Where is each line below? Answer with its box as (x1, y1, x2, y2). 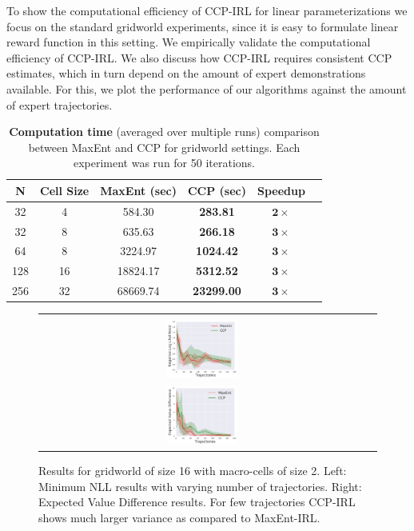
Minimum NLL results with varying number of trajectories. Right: (38, 477, 362, 494)
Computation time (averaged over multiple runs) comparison (9, 123, 320, 140)
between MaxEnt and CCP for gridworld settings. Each (28, 138, 301, 155)
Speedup (257, 182, 305, 198)
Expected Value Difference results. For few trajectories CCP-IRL (38, 493, 356, 510)
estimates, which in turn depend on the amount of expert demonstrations (6, 65, 366, 82)
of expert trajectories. (6, 96, 113, 113)
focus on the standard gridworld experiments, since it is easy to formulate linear (6, 18, 399, 34)
